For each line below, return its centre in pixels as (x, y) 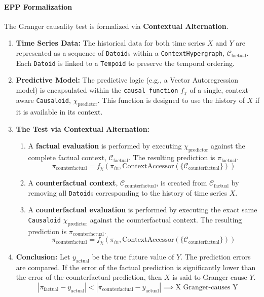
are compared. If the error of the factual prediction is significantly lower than (136, 267)
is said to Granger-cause (210, 277)
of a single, (206, 89)
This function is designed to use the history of (173, 100)
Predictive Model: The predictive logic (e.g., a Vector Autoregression (127, 80)
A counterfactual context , (73, 183)
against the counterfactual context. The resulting (166, 220)
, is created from (182, 183)
